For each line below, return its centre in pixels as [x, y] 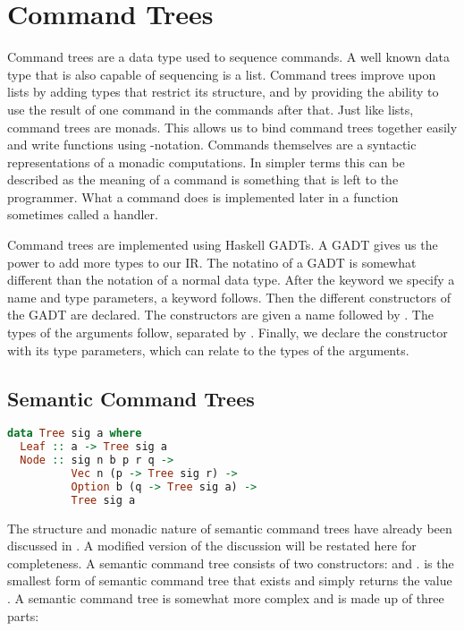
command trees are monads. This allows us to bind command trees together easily [232, 127]
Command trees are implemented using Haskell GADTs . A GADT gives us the [223, 245]
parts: [23, 615]
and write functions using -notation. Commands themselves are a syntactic [212, 145]
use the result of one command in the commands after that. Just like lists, [211, 109]
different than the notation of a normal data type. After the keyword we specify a [231, 280]
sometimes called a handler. [83, 214]
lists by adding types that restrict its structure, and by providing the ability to [223, 92]
